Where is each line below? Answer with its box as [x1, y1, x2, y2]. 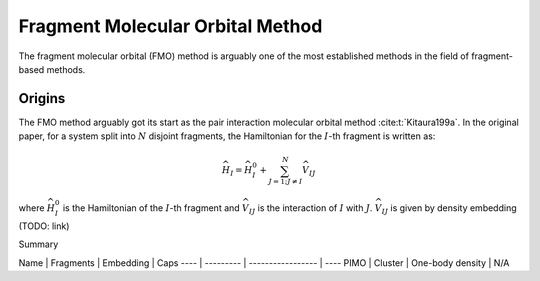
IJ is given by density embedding [381, 201, 517, 216]
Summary [18, 238, 59, 250]
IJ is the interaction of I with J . [248, 201, 373, 216]
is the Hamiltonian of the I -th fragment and [62, 201, 240, 214]
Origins [18, 90, 66, 107]
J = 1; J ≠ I [268, 177, 303, 187]
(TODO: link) [18, 220, 70, 232]
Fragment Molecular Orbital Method [18, 15, 323, 37]
